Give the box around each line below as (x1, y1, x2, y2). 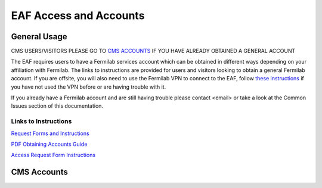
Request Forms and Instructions (11, 130, 89, 137)
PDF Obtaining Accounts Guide (11, 140, 88, 148)
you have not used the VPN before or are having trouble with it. (11, 83, 166, 90)
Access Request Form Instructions (11, 152, 95, 159)
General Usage (11, 32, 68, 42)
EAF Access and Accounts (11, 9, 145, 22)
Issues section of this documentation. (11, 102, 104, 109)
